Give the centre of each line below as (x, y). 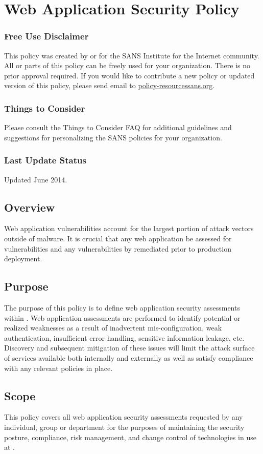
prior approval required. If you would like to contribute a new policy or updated (129, 75)
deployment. (23, 259)
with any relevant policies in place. (58, 368)
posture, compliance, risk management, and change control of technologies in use (130, 437)
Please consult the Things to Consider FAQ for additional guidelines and (118, 127)
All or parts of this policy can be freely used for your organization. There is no (127, 65)
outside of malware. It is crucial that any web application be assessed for (118, 238)
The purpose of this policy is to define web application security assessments (122, 307)
